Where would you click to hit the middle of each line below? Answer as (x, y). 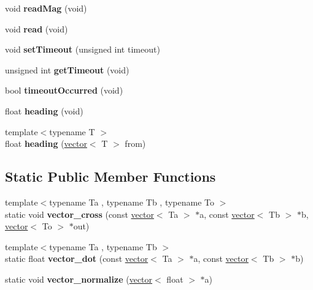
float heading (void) (44, 110)
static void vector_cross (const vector (79, 214)
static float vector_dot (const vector (77, 258)
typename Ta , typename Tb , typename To (132, 202)
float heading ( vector (46, 143)
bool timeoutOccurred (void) (64, 90)
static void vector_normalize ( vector (79, 279)
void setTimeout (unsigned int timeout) (83, 49)
